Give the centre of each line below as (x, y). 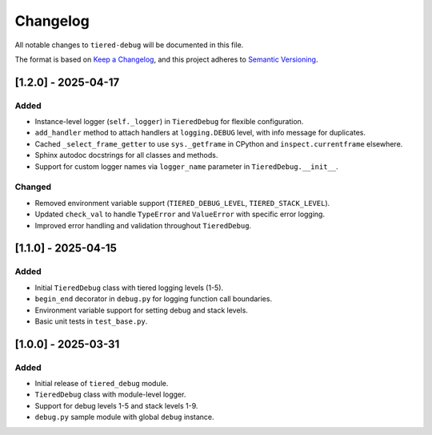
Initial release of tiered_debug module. (102, 384)
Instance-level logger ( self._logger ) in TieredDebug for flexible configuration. (169, 122)
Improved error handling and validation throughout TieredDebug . (143, 225)
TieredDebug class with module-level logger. (110, 395)
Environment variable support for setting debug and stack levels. (141, 310)
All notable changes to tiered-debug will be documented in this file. (129, 45)
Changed (33, 187)
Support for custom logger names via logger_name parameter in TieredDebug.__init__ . (186, 166)
